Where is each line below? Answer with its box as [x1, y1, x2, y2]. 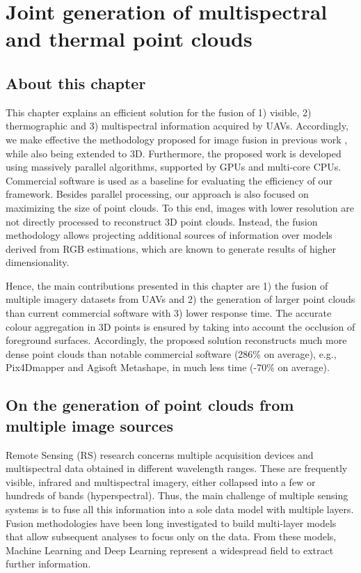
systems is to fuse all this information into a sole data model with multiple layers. [6, 502, 354, 517]
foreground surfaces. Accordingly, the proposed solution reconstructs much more [6, 333, 347, 347]
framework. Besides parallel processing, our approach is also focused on [6, 187, 309, 201]
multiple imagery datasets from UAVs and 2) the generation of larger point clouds [6, 292, 355, 306]
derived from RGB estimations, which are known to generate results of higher [6, 241, 337, 256]
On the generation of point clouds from [6, 394, 294, 416]
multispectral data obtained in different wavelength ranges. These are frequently [6, 461, 348, 476]
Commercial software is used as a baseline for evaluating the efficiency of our [6, 173, 332, 187]
